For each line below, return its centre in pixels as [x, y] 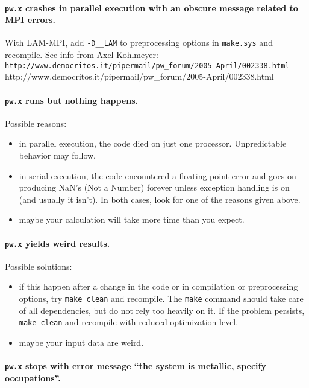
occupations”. [33, 377]
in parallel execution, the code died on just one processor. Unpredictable [153, 143]
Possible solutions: [39, 266]
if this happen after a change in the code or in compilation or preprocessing [158, 286]
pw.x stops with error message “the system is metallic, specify [136, 366]
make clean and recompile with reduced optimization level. [129, 322]
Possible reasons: [36, 123]
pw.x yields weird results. [58, 243]
